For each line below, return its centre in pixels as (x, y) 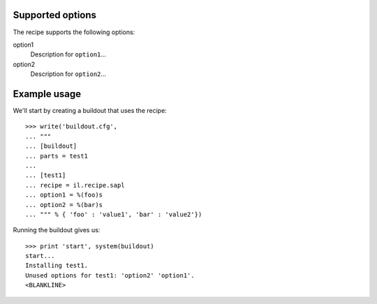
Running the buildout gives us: (57, 230)
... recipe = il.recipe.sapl (75, 185)
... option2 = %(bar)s (64, 205)
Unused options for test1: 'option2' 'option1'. (110, 275)
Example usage (47, 94)
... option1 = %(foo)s (64, 195)
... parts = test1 (57, 156)
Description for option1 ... (68, 54)
